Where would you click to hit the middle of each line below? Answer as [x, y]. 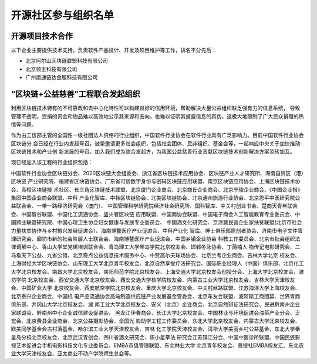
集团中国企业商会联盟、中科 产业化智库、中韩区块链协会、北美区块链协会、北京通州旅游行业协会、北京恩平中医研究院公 [156, 198]
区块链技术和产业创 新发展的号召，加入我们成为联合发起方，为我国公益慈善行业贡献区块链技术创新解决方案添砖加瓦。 [153, 152]
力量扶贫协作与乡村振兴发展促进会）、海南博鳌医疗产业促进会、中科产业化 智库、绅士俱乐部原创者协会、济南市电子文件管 [157, 230]
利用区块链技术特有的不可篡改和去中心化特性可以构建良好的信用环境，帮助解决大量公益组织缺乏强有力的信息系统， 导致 [156, 108]
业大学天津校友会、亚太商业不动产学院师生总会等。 [72, 353]
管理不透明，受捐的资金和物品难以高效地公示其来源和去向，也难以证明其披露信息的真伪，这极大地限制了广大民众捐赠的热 [157, 116]
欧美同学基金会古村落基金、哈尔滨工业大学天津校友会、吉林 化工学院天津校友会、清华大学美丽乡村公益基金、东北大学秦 [156, 329]
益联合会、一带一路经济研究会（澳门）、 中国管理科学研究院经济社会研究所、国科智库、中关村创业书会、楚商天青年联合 [154, 206]
